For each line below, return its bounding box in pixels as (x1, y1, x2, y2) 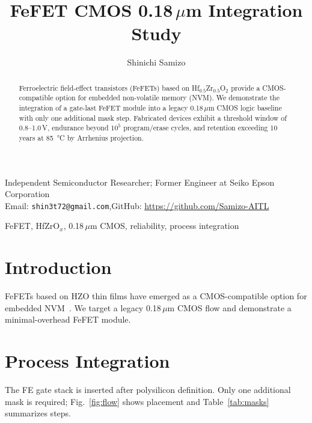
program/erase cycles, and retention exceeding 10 (123, 123, 278, 133)
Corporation (5, 187, 50, 200)
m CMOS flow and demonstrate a (167, 301, 292, 314)
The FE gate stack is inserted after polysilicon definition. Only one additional (5, 383, 291, 396)
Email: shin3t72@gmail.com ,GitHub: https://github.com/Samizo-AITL (5, 199, 269, 211)
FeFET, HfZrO (5, 219, 60, 232)
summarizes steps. (5, 407, 71, 419)
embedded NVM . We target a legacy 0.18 (5, 301, 161, 314)
